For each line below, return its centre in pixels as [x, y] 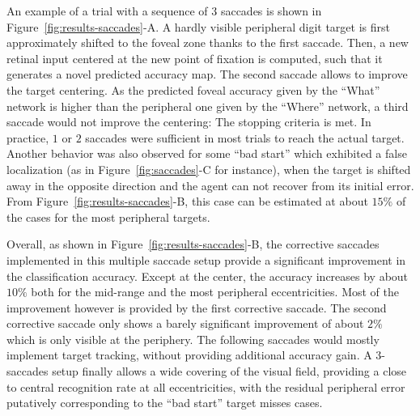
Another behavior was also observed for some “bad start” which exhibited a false [207, 153]
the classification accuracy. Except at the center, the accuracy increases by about [208, 276]
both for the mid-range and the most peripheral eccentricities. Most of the [215, 292]
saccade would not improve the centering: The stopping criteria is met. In [189, 122]
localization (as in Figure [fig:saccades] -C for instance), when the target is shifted [209, 169]
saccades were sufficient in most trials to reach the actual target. [245, 137]
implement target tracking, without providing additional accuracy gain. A [189, 355]
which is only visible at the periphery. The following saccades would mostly [193, 339]
